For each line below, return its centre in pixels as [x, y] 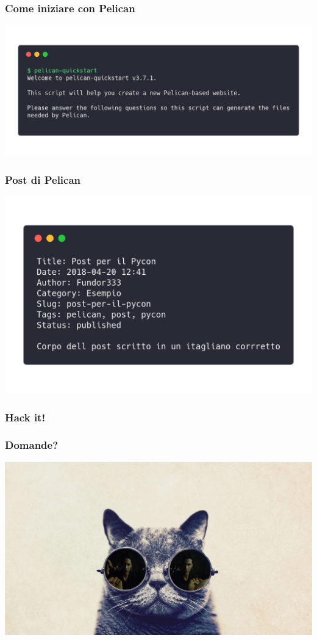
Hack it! [25, 417]
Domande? [32, 445]
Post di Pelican [43, 179]
